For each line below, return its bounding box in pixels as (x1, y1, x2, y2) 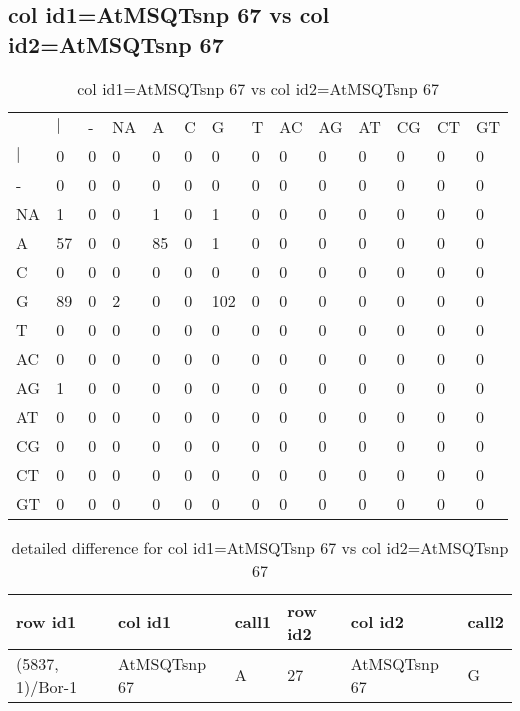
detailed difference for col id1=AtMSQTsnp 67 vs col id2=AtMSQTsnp (11, 535, 509, 559)
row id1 (16, 610, 77, 634)
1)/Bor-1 (16, 674, 78, 698)
